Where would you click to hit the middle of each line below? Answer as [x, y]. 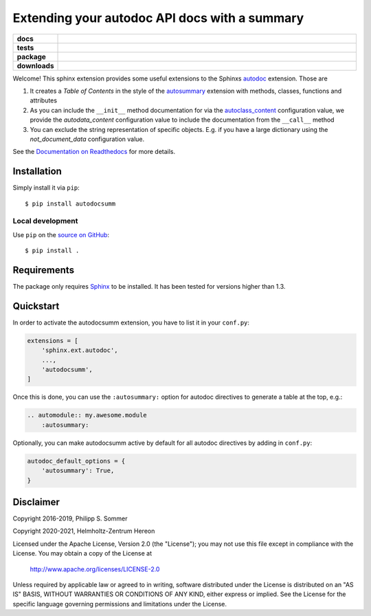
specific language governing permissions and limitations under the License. [120, 604]
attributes [44, 100]
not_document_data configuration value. [87, 139]
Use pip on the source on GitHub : [61, 234]
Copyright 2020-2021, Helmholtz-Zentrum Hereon [84, 531]
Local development [45, 221]
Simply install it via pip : [46, 188]
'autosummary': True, [78, 471]
